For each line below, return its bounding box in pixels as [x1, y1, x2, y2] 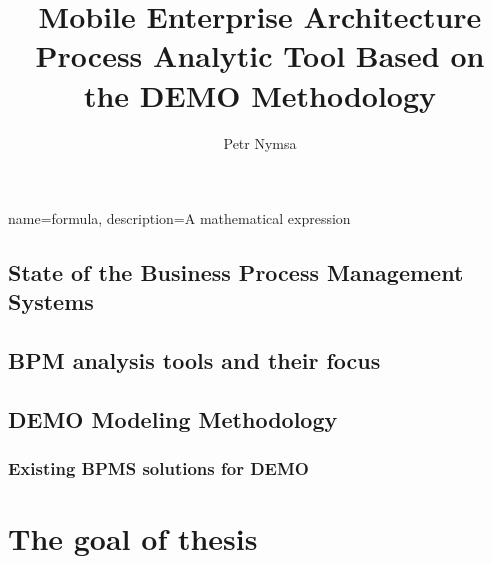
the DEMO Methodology [83, 74, 437, 115]
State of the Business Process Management [8, 257, 464, 288]
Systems [8, 286, 94, 317]
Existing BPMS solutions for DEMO [8, 456, 309, 481]
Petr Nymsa [223, 132, 297, 153]
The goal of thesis [8, 518, 258, 559]
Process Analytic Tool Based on [35, 35, 485, 76]
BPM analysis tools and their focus [8, 345, 381, 376]
